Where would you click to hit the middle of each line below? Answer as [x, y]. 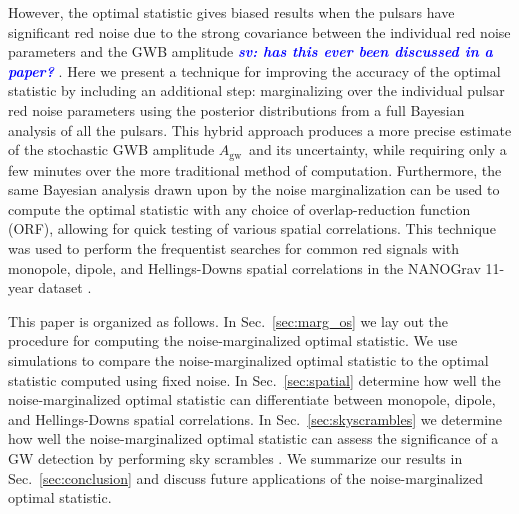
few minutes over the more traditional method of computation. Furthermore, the [255, 169]
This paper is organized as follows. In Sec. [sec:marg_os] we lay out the [228, 320]
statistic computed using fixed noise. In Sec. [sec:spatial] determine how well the [254, 379]
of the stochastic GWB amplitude [111, 149]
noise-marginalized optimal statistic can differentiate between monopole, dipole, [252, 399]
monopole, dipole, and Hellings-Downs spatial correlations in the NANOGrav [244, 267]
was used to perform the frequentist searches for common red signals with [234, 247]
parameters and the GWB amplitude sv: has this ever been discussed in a [250, 51]
